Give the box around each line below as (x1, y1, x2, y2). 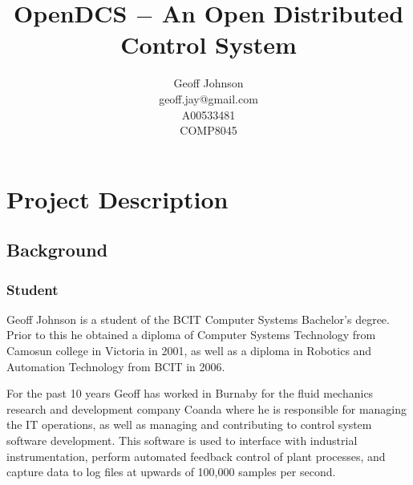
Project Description (6, 182, 229, 215)
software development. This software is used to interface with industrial (6, 432, 358, 449)
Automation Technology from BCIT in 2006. (6, 358, 225, 374)
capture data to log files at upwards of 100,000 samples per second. (6, 463, 336, 480)
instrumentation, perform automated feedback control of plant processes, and (6, 447, 386, 464)
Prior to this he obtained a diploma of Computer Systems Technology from (6, 326, 376, 343)
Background (6, 237, 108, 262)
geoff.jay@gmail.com (159, 90, 258, 107)
